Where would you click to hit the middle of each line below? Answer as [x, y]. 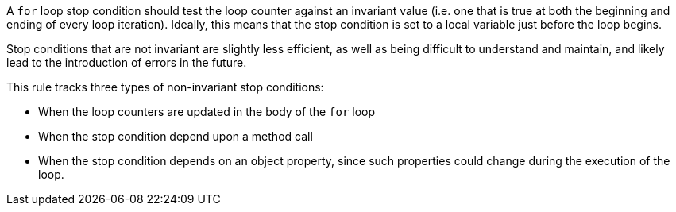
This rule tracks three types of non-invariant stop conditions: [165, 87]
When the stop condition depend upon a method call [176, 136]
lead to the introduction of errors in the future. [127, 62]
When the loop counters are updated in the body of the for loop [207, 112]
